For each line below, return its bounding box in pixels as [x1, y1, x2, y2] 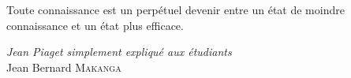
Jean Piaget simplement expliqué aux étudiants [6, 43, 232, 60]
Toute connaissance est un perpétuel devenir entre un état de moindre [6, 2, 345, 17]
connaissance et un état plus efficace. [6, 17, 184, 33]
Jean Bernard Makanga [6, 58, 121, 75]
